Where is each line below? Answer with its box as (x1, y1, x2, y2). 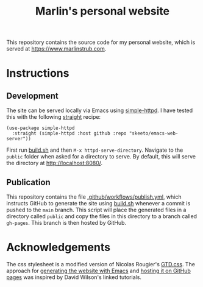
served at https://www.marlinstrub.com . (6, 45, 107, 52)
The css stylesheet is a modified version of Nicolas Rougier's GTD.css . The (6, 260, 195, 268)
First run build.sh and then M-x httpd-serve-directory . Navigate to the (6, 146, 183, 154)
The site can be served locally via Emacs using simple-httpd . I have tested (6, 107, 193, 114)
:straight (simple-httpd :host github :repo (12, 130, 127, 136)
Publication (6, 177, 51, 187)
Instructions (6, 66, 69, 80)
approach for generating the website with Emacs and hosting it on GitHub (6, 267, 191, 274)
